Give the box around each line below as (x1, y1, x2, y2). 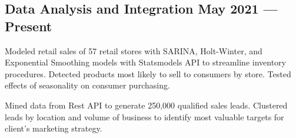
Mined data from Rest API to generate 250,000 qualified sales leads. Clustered (5, 98, 288, 111)
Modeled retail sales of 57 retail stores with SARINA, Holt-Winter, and (5, 44, 262, 57)
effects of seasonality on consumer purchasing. (5, 79, 170, 91)
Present (5, 17, 52, 35)
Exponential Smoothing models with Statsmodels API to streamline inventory (5, 56, 286, 68)
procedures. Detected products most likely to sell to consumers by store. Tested (5, 67, 291, 80)
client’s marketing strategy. (5, 122, 102, 134)
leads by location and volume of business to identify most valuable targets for (5, 110, 284, 123)
